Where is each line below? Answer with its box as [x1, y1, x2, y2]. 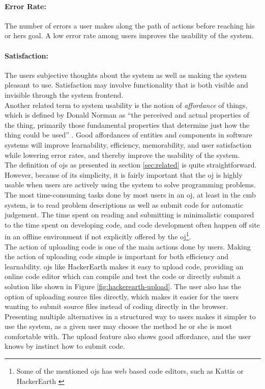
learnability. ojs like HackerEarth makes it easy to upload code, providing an [5, 261, 244, 271]
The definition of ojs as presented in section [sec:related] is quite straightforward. [5, 159, 257, 170]
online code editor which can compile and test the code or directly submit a [5, 271, 241, 282]
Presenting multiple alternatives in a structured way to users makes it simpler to [5, 311, 256, 321]
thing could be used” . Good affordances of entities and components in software [5, 129, 252, 140]
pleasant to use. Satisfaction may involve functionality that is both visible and [5, 79, 248, 90]
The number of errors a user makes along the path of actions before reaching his [5, 20, 255, 31]
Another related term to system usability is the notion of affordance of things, [5, 99, 248, 110]
